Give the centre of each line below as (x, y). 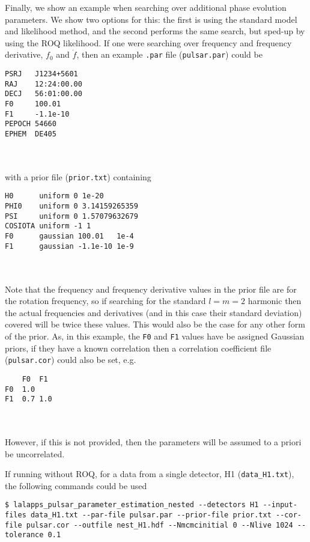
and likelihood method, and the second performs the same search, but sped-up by (155, 31)
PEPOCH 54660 (31, 124)
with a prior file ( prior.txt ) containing (78, 176)
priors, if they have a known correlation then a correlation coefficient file (138, 348)
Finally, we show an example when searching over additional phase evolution (146, 7)
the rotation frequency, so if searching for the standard (105, 301)
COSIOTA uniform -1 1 (48, 226)
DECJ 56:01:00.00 (44, 94)
